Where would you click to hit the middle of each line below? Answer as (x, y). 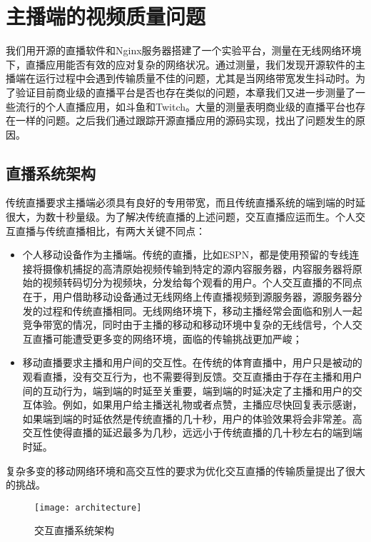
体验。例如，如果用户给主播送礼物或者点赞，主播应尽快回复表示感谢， (197, 405)
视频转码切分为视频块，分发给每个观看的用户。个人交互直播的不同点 (202, 282)
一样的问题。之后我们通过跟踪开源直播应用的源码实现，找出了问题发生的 (185, 120)
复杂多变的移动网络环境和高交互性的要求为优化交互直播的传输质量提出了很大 (185, 470)
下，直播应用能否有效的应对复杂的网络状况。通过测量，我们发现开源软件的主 (185, 64)
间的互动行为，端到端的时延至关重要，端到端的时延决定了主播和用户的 (187, 390)
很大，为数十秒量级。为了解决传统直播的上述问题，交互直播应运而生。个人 (181, 217)
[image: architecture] (88, 507)
